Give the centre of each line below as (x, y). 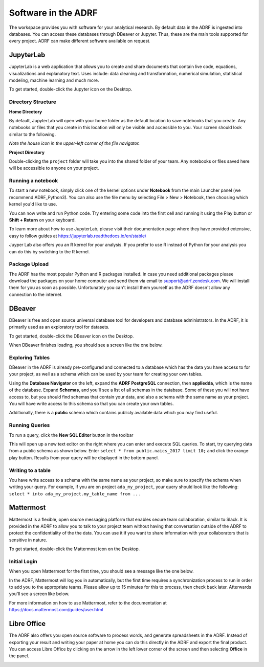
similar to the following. (33, 134)
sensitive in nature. (28, 540)
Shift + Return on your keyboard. (42, 220)
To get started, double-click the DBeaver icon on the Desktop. (71, 336)
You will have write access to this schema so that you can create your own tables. (91, 404)
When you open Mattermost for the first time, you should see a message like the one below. (101, 571)
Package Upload (29, 264)
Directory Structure (33, 102)
